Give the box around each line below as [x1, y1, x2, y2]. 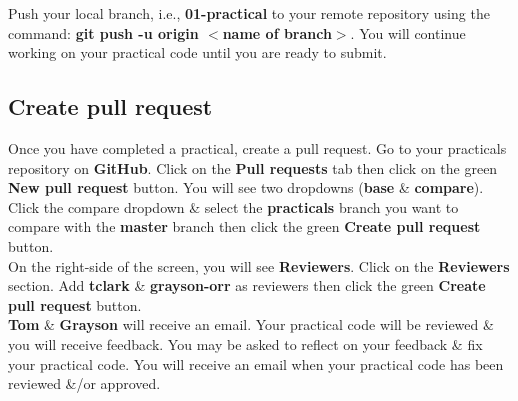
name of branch [222, 22, 332, 43]
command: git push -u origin [8, 22, 199, 43]
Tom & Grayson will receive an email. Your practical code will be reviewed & [8, 314, 494, 335]
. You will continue [350, 22, 466, 43]
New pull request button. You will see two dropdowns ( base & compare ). [8, 177, 484, 198]
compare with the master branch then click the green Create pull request [8, 216, 481, 237]
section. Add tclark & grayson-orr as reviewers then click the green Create [8, 275, 486, 296]
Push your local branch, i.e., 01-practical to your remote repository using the [8, 3, 490, 23]
